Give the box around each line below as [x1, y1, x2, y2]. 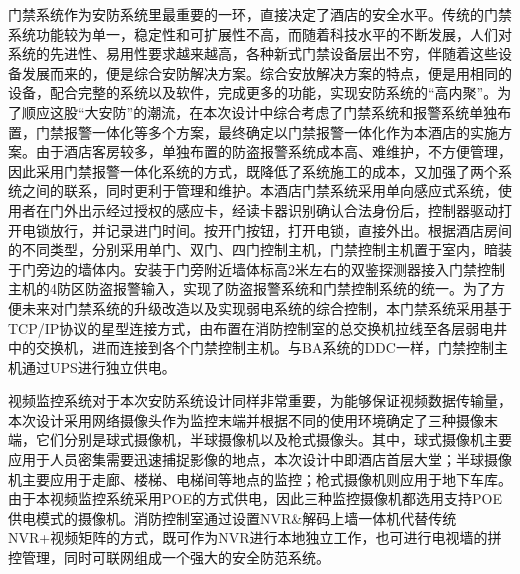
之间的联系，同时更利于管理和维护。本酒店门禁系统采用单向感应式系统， [21, 180, 498, 201]
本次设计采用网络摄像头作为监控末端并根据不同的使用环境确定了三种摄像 [8, 409, 484, 430]
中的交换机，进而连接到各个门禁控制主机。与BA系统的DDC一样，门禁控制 [8, 337, 494, 358]
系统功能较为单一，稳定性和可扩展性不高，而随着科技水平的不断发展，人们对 [8, 23, 512, 44]
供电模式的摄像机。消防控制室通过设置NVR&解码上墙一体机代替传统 [8, 507, 457, 528]
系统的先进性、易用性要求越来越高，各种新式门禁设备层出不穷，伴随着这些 [8, 43, 498, 64]
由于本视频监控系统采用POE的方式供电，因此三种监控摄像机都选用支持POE [8, 488, 502, 509]
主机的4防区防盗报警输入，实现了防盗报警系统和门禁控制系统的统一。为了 [8, 278, 491, 299]
